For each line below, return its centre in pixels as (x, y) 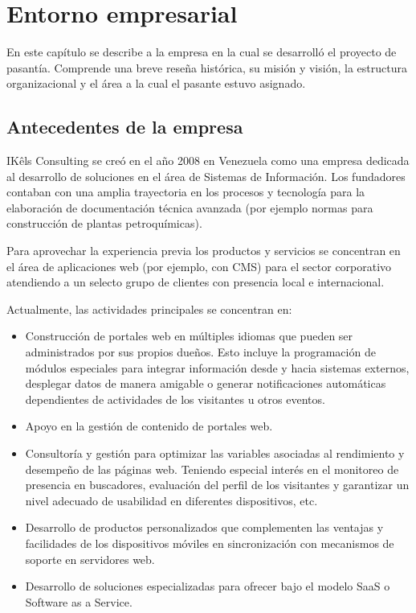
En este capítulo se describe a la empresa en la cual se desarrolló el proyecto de (202, 52)
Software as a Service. (79, 601)
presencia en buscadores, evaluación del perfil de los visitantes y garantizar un (217, 485)
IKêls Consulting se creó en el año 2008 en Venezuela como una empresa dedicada (208, 160)
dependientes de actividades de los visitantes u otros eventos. (175, 399)
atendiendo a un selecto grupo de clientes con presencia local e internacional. (196, 282)
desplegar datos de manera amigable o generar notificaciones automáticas (206, 383)
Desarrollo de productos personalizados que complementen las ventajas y (204, 527)
